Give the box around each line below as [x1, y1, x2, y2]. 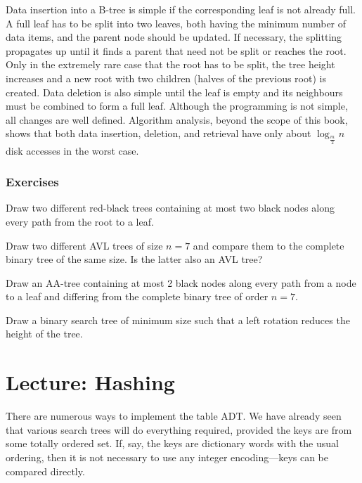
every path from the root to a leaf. [6, 214, 154, 228]
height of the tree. [6, 326, 83, 341]
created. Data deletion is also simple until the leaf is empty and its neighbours [6, 84, 343, 99]
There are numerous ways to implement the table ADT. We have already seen [6, 408, 342, 423]
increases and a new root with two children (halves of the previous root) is [6, 70, 326, 85]
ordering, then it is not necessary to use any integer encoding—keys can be [6, 449, 329, 464]
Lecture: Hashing [6, 368, 175, 397]
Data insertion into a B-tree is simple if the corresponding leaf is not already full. [6, 2, 356, 16]
